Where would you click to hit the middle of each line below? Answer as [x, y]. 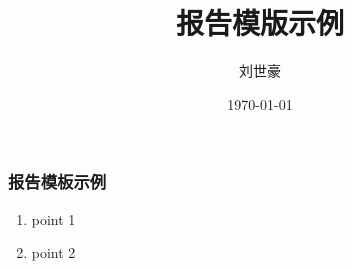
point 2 [53, 252]
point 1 [53, 218]
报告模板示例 [57, 181]
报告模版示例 [259, 22]
